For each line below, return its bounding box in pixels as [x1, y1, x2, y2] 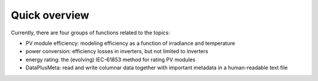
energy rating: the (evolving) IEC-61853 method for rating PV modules [25, 56, 196, 63]
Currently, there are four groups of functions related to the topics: [11, 29, 170, 36]
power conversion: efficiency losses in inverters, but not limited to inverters [25, 48, 208, 55]
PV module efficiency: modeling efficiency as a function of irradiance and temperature [25, 40, 236, 47]
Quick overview [11, 9, 90, 22]
